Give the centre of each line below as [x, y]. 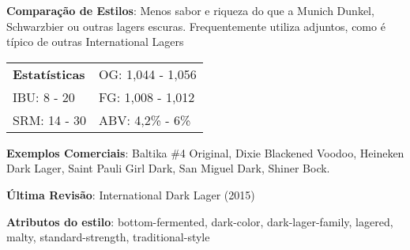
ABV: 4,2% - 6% [145, 119]
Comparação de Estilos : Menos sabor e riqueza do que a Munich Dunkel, [190, 10]
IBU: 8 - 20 [44, 97]
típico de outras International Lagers [95, 42]
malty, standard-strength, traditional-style [108, 237]
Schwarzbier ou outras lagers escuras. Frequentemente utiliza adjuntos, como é [196, 26]
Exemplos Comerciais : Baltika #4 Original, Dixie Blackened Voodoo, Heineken [205, 152]
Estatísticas [49, 74]
